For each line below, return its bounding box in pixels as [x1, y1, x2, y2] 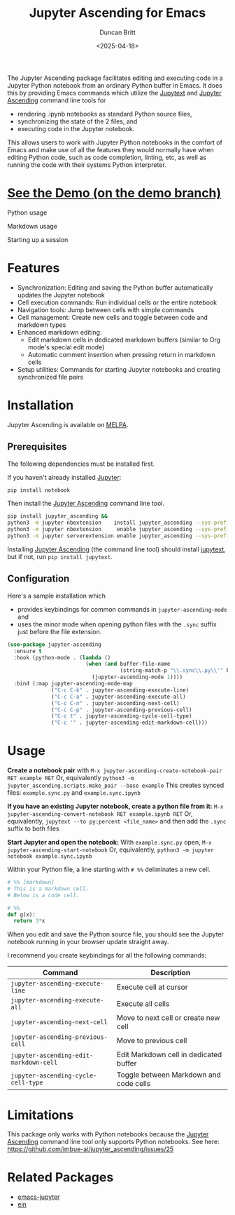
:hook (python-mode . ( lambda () [13, 654, 111, 661]
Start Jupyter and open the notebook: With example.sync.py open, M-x [7, 838, 212, 847]
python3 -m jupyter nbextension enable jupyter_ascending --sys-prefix [7, 526, 233, 533]
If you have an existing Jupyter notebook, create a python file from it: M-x [7, 802, 224, 811]
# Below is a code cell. [7, 892, 80, 899]
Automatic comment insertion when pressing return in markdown [27, 350, 215, 358]
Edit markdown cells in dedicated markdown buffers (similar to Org [27, 335, 221, 344]
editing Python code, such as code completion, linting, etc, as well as [7, 153, 206, 161]
